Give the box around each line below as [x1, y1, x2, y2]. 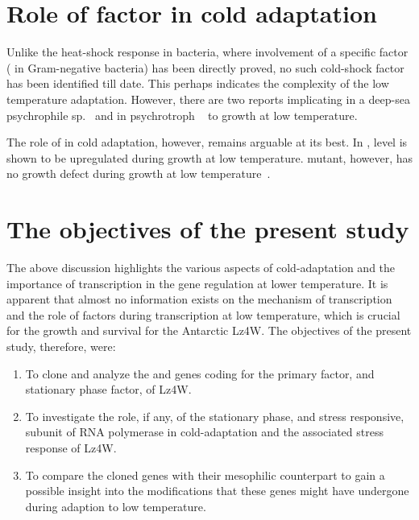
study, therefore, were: [6, 337, 116, 354]
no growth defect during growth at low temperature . [6, 165, 271, 182]
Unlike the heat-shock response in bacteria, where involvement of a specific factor [6, 43, 409, 60]
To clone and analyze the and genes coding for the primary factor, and [25, 365, 375, 382]
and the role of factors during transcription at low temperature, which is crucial [6, 306, 400, 323]
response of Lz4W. [25, 439, 117, 456]
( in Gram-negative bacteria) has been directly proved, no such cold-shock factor [6, 59, 404, 76]
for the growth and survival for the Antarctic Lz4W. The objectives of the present [6, 322, 412, 339]
